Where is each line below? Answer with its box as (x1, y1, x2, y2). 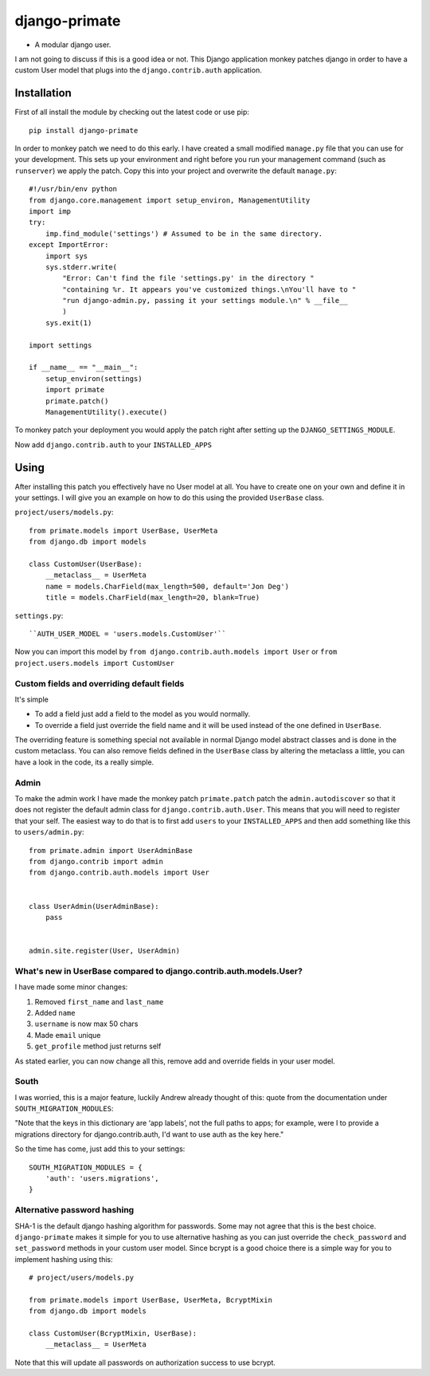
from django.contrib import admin (29, 857, 163, 866)
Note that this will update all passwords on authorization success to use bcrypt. (14, 1358, 276, 1367)
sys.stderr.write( (45, 262, 118, 271)
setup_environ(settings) (45, 374, 143, 383)
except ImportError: (29, 240, 109, 250)
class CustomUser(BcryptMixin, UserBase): (29, 1329, 197, 1339)
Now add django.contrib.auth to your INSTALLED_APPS (14, 439, 213, 450)
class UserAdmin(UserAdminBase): (29, 902, 159, 910)
